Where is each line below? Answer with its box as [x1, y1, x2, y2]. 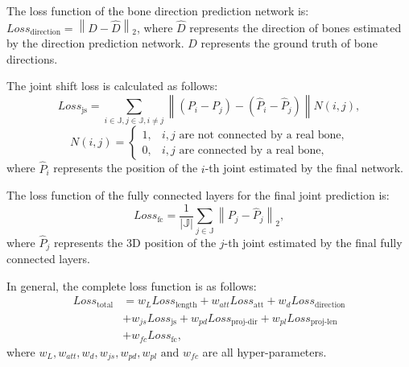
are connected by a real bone [179, 144, 321, 156]
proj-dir [231, 318, 258, 327]
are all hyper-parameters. [202, 343, 327, 360]
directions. [6, 50, 58, 67]
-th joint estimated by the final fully [224, 233, 403, 250]
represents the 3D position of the [53, 233, 217, 250]
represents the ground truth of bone [200, 35, 378, 52]
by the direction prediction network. [6, 35, 184, 52]
